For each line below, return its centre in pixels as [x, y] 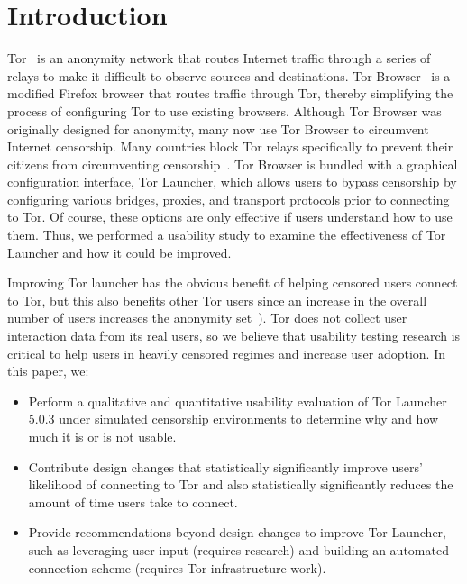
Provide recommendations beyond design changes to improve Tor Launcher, [237, 532]
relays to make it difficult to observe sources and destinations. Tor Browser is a [229, 75]
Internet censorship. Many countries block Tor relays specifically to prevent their [230, 146]
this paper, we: [48, 371]
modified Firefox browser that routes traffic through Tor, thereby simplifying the [230, 93]
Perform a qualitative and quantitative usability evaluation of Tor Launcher [238, 401]
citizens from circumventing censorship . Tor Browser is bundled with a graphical [233, 164]
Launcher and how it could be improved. [119, 252]
